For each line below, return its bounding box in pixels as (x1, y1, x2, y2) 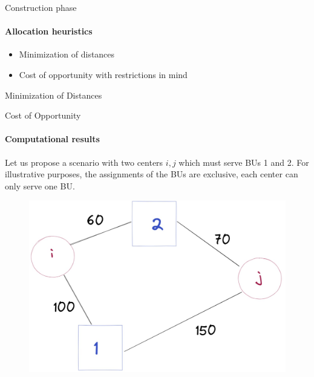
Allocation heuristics (5, 25, 93, 38)
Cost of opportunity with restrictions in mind (19, 68, 188, 80)
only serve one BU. (5, 179, 75, 192)
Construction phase (5, 1, 77, 13)
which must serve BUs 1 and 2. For (178, 156, 309, 168)
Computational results (5, 133, 100, 145)
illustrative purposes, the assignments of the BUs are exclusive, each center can (5, 168, 298, 180)
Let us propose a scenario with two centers (5, 156, 163, 168)
